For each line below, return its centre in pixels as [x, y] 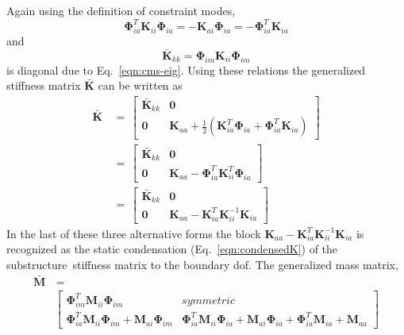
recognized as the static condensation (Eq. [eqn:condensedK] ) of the [172, 249]
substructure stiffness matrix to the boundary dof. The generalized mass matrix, [202, 264]
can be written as [140, 85]
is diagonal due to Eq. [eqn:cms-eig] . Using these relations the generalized [186, 69]
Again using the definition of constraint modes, [121, 10]
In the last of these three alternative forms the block [134, 233]
